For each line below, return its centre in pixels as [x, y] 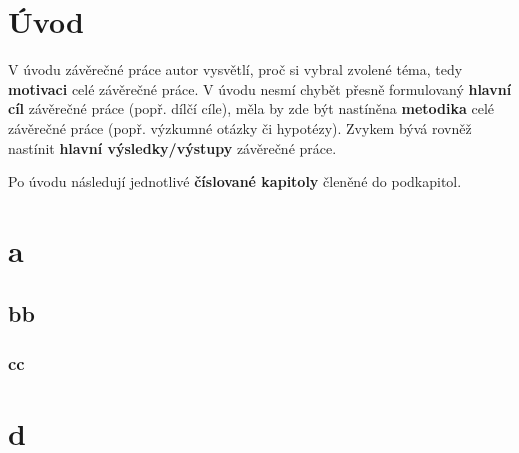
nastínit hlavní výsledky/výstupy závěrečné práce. [172, 147]
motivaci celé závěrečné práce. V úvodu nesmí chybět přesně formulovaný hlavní [260, 88]
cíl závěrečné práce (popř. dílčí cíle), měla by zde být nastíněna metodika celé [251, 108]
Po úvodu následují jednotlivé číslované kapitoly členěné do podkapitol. [235, 181]
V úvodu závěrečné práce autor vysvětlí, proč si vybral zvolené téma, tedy [235, 69]
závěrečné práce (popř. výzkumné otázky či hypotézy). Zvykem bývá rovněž [240, 127]
